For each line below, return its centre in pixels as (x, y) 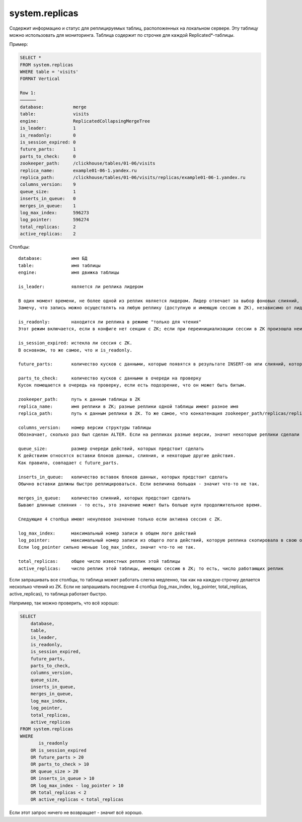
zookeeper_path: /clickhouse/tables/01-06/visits (88, 163)
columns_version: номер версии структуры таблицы (85, 427)
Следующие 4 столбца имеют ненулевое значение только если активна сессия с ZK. (121, 519)
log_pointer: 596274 (54, 220)
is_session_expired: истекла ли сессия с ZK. (75, 343)
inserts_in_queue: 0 (48, 199)
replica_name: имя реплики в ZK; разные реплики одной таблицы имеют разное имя (128, 406)
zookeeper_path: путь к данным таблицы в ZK (79, 399)
